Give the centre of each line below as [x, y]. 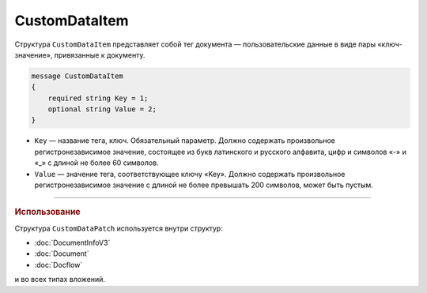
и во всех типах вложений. [60, 280]
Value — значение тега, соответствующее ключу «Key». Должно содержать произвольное [190, 174]
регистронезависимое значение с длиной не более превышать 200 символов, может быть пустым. [204, 185]
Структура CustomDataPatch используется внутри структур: [119, 228]
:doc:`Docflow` [59, 265]
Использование [47, 212]
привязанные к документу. [100, 54]
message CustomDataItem [77, 76]
